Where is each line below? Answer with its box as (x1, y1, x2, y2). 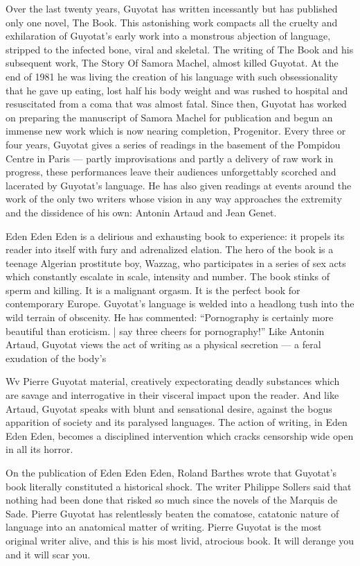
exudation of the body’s (6, 350, 107, 365)
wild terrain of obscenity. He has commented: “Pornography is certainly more (6, 310, 334, 325)
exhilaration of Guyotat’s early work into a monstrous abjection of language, (6, 28, 331, 43)
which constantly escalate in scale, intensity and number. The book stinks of (6, 269, 330, 284)
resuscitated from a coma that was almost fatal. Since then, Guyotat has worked (6, 96, 347, 111)
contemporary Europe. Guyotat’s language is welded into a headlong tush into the (6, 296, 354, 311)
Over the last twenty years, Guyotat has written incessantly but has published (6, 1, 338, 15)
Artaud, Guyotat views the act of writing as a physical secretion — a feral (6, 337, 321, 352)
